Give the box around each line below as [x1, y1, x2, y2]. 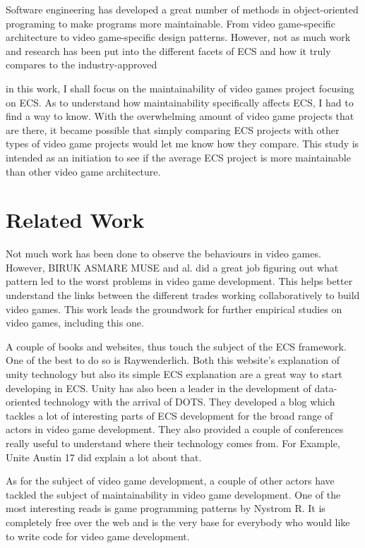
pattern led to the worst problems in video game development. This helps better [6, 274, 353, 288]
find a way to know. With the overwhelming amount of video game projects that [6, 109, 354, 123]
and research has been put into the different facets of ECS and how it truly [6, 43, 331, 58]
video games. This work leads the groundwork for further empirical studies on [6, 301, 342, 316]
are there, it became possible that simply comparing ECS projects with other [6, 122, 340, 137]
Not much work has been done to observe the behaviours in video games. [6, 246, 321, 261]
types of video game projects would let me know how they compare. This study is [6, 136, 359, 151]
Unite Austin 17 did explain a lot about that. [6, 449, 202, 464]
